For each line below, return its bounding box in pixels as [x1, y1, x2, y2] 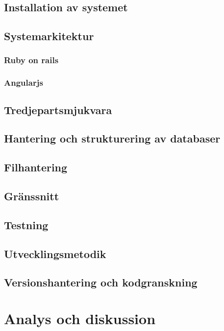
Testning [4, 217, 49, 232]
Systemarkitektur [4, 28, 94, 44]
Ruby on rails [4, 54, 59, 66]
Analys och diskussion [4, 308, 156, 328]
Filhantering [4, 160, 68, 175]
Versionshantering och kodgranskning [4, 275, 198, 290]
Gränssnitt [4, 188, 59, 203]
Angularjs [4, 76, 43, 89]
